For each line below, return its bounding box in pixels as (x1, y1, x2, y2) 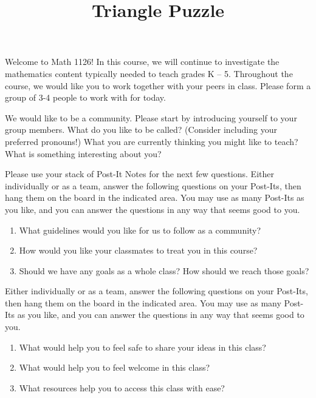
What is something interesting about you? (5, 147, 162, 160)
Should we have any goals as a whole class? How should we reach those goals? (19, 264, 309, 277)
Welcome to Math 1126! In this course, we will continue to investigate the (5, 55, 280, 68)
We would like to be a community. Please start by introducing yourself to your (5, 111, 297, 124)
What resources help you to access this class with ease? (19, 381, 225, 394)
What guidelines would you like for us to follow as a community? (19, 223, 261, 236)
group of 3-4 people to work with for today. (5, 91, 166, 104)
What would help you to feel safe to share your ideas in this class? (19, 340, 266, 353)
